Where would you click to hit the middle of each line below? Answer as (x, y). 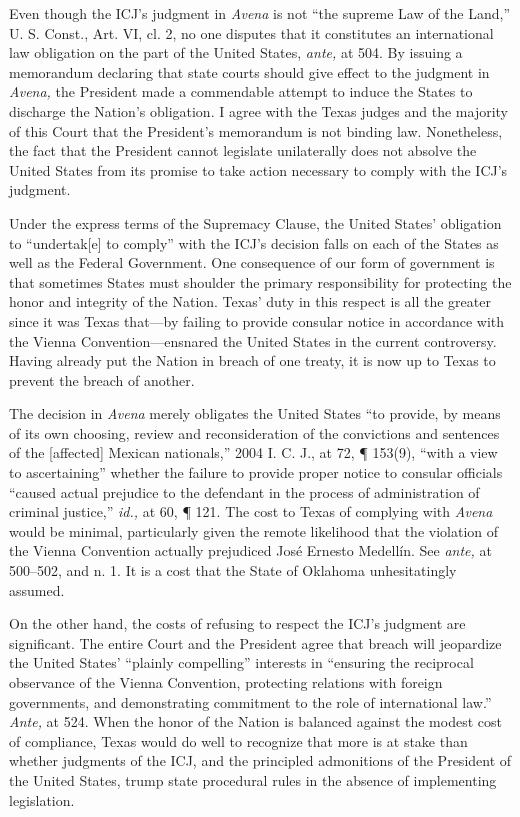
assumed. (37, 589)
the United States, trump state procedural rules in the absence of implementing (253, 779)
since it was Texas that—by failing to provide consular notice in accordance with (257, 320)
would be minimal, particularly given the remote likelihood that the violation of (254, 530)
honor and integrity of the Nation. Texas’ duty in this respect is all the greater (250, 301)
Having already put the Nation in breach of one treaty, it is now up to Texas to (252, 360)
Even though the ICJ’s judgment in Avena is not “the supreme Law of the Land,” (260, 13)
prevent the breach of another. (102, 379)
